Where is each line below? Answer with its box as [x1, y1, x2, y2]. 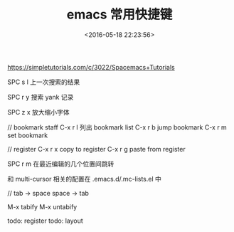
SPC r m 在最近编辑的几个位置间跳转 [7, 159, 115, 168]
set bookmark [7, 131, 48, 139]
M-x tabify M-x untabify [7, 202, 78, 211]
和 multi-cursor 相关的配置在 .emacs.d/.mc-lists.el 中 [7, 174, 162, 183]
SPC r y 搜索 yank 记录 [7, 93, 74, 101]
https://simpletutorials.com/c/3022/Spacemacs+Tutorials [7, 63, 176, 71]
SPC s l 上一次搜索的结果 [7, 78, 80, 86]
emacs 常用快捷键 [66, 6, 173, 23]
